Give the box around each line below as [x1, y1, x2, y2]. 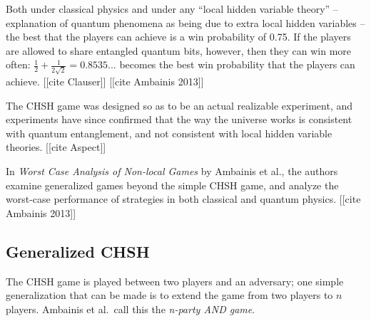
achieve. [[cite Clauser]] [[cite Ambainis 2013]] [6, 74, 204, 89]
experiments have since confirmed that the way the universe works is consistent [6, 112, 352, 127]
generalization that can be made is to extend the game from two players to [6, 288, 333, 302]
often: [6, 57, 31, 72]
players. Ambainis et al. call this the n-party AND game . [6, 301, 255, 316]
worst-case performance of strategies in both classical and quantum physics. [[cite [6, 191, 361, 206]
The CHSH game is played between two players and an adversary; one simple [6, 273, 344, 288]
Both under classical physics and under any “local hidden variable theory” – [6, 1, 338, 16]
